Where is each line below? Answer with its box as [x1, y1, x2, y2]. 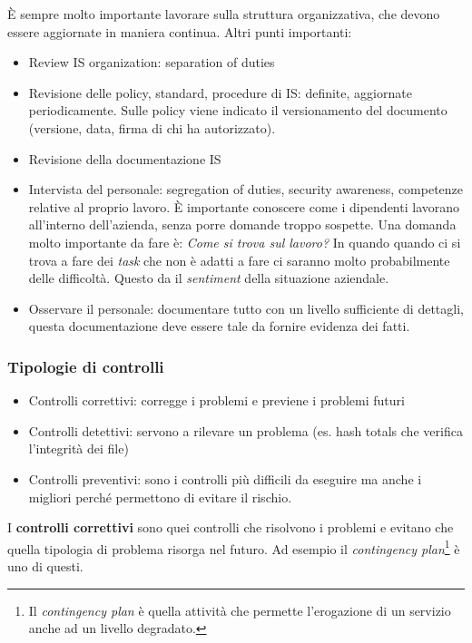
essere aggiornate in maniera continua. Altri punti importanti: [7, 22, 352, 41]
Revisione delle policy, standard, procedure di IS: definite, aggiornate [28, 83, 412, 102]
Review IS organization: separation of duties [28, 53, 275, 72]
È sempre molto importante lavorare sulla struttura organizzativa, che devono [7, 5, 440, 23]
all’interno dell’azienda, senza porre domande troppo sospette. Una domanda [28, 215, 457, 234]
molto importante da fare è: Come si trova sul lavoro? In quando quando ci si [28, 232, 461, 251]
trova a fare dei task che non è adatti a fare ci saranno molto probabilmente [28, 250, 450, 269]
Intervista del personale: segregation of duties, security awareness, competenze [28, 180, 464, 199]
